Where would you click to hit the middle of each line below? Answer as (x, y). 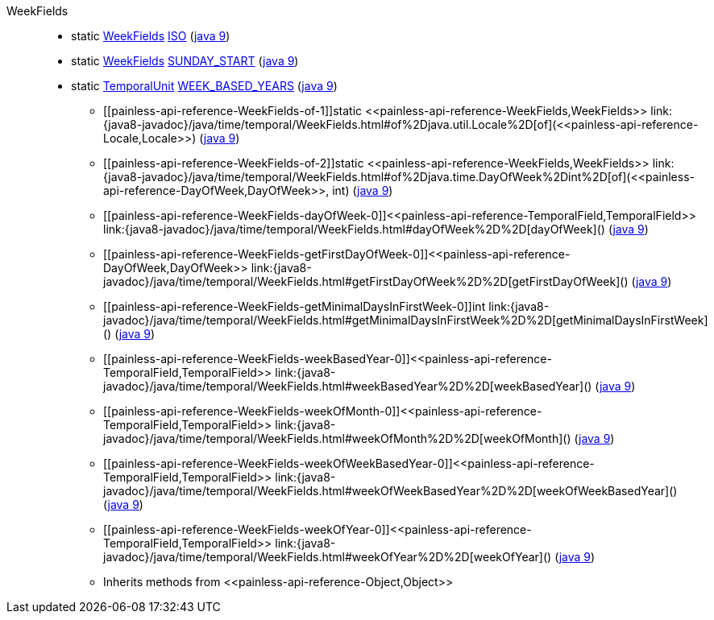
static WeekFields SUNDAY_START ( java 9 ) (185, 61)
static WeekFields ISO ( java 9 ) (151, 36)
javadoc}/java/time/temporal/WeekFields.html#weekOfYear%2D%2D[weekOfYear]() (328, 557)
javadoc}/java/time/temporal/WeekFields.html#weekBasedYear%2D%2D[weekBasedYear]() (348, 386)
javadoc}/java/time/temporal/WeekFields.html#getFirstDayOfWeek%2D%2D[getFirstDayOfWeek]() (366, 281)
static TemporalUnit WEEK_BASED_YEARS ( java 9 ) (204, 86)
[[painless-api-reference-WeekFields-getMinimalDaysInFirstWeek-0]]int (295, 306)
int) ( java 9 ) (363, 190)
